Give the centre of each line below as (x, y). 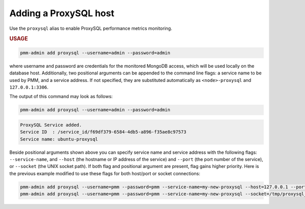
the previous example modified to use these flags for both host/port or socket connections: (105, 173)
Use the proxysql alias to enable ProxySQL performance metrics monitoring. (91, 28)
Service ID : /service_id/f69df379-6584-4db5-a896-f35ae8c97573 (103, 132)
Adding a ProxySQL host (62, 13)
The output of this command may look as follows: (61, 97)
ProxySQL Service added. (51, 125)
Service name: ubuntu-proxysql (59, 139)
